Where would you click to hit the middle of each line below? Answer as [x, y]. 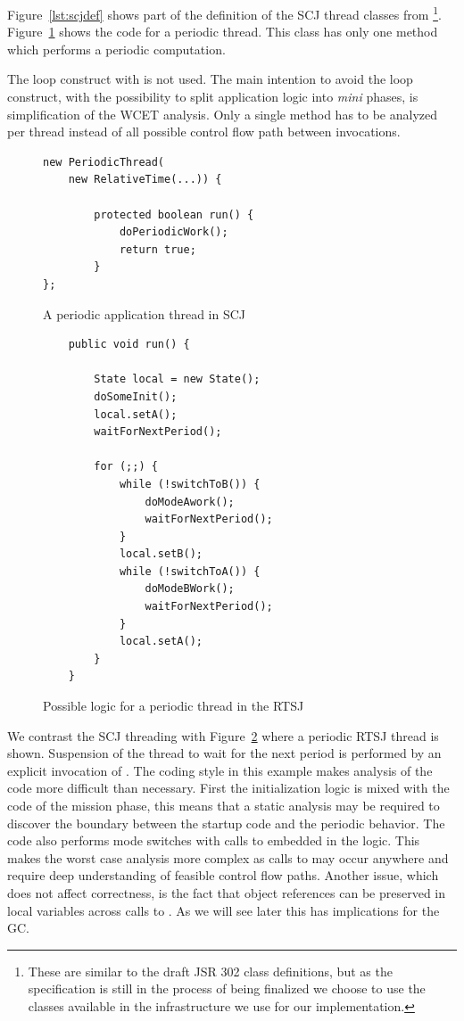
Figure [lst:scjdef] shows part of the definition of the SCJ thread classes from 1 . [224, 13]
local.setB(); [161, 554]
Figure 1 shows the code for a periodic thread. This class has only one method [223, 32]
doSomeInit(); [136, 396]
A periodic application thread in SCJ [145, 313]
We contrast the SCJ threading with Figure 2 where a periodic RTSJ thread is [223, 735]
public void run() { [129, 345]
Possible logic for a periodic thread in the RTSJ [174, 706]
